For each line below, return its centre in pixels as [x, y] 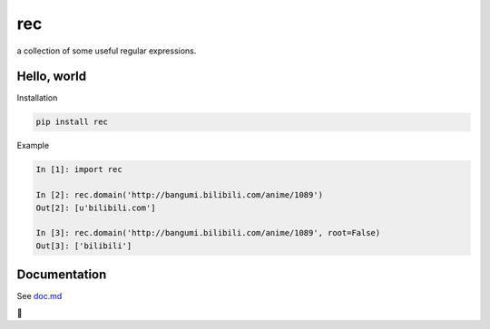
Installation [37, 98]
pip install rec [72, 122]
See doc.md [39, 296]
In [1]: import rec [79, 169]
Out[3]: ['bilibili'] [84, 246]
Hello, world [52, 77]
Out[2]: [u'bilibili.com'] [96, 208]
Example [33, 146]
